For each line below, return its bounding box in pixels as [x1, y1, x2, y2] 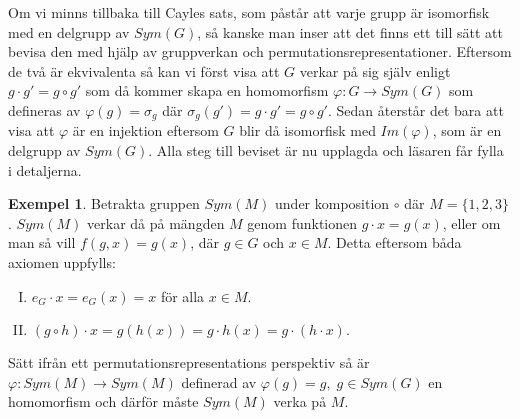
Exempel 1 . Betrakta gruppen [8, 193, 200, 214]
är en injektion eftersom [72, 120, 219, 141]
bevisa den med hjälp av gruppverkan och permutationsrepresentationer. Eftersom [8, 41, 512, 62]
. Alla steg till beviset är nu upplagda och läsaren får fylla [148, 140, 504, 161]
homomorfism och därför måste [8, 391, 199, 412]
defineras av [8, 99, 81, 120]
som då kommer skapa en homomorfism [85, 80, 329, 101]
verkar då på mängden [87, 212, 225, 233]
